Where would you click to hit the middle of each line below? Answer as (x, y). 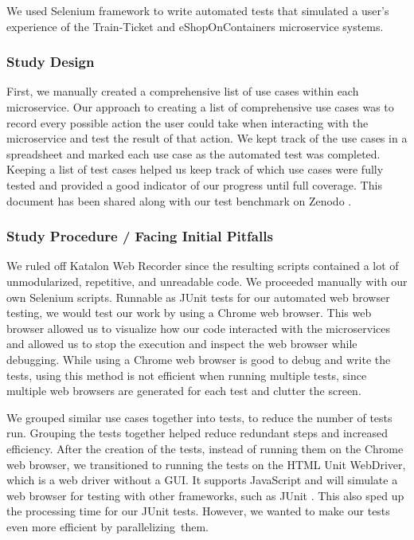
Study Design (51, 62)
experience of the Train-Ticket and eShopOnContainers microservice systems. (195, 26)
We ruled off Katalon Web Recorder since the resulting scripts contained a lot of (203, 266)
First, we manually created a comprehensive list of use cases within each (183, 91)
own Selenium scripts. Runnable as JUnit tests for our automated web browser (198, 297)
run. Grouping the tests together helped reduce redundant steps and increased (197, 433)
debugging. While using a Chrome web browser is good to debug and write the (199, 359)
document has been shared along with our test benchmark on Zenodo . (179, 200)
